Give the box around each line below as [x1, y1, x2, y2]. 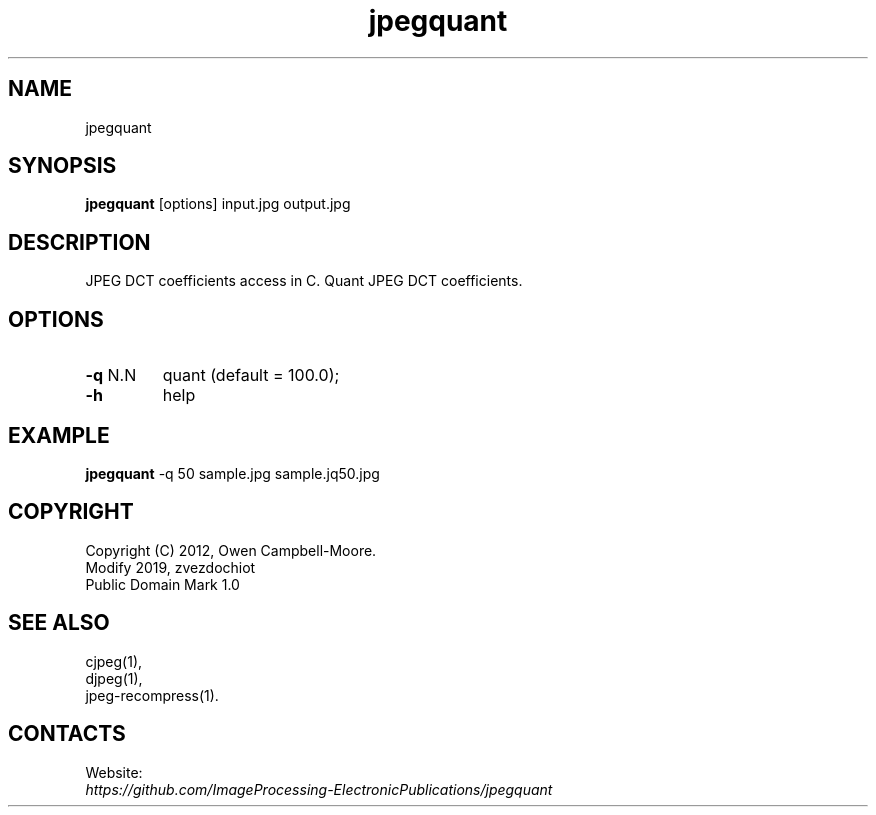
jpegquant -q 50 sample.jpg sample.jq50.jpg [85, 464, 380, 482]
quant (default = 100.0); [162, 365, 340, 386]
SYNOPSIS [8, 153, 117, 179]
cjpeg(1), [85, 652, 143, 670]
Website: [85, 763, 143, 781]
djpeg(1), [85, 669, 143, 687]
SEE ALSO [8, 610, 110, 636]
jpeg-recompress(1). [85, 686, 219, 704]
